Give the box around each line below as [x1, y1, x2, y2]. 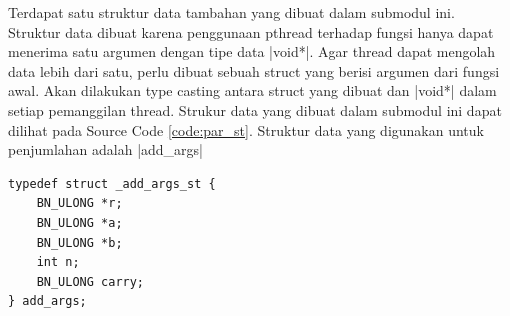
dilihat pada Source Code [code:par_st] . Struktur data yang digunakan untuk [8, 119, 484, 140]
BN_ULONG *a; [36, 215, 123, 230]
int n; [36, 255, 80, 270]
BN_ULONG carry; [36, 274, 145, 289]
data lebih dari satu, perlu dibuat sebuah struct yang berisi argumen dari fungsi [8, 60, 500, 81]
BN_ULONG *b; [36, 235, 123, 250]
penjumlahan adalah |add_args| [8, 139, 204, 160]
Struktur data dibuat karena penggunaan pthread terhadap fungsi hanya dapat [8, 21, 494, 42]
